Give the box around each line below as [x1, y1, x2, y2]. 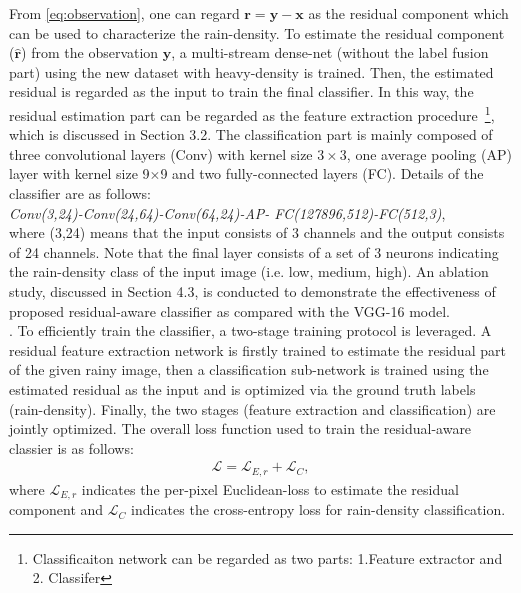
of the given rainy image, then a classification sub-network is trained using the [9, 359, 489, 380]
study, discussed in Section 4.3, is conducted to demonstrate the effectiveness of [9, 280, 496, 301]
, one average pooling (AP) [346, 143, 512, 164]
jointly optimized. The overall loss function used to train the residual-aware [9, 418, 472, 439]
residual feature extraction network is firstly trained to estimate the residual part [9, 339, 506, 360]
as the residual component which [308, 3, 509, 23]
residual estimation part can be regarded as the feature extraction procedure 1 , [9, 101, 495, 125]
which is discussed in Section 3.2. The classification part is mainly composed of [9, 124, 493, 145]
